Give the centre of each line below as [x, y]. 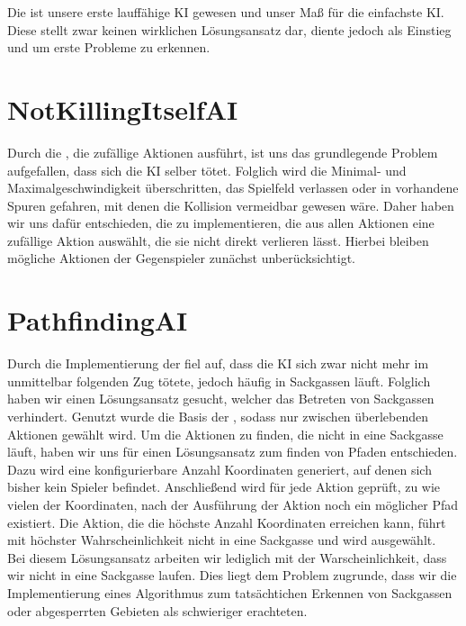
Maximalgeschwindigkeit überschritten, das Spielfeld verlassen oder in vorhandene [233, 188]
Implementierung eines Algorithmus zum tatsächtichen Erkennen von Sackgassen [230, 592]
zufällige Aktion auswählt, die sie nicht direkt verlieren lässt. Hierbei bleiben [218, 240]
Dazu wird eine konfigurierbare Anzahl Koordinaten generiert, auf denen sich [220, 469]
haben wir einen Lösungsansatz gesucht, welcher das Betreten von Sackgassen [221, 399]
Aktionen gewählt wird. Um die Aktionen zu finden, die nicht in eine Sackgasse [225, 434]
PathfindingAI [98, 320]
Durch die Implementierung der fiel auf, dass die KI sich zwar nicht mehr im [218, 363]
